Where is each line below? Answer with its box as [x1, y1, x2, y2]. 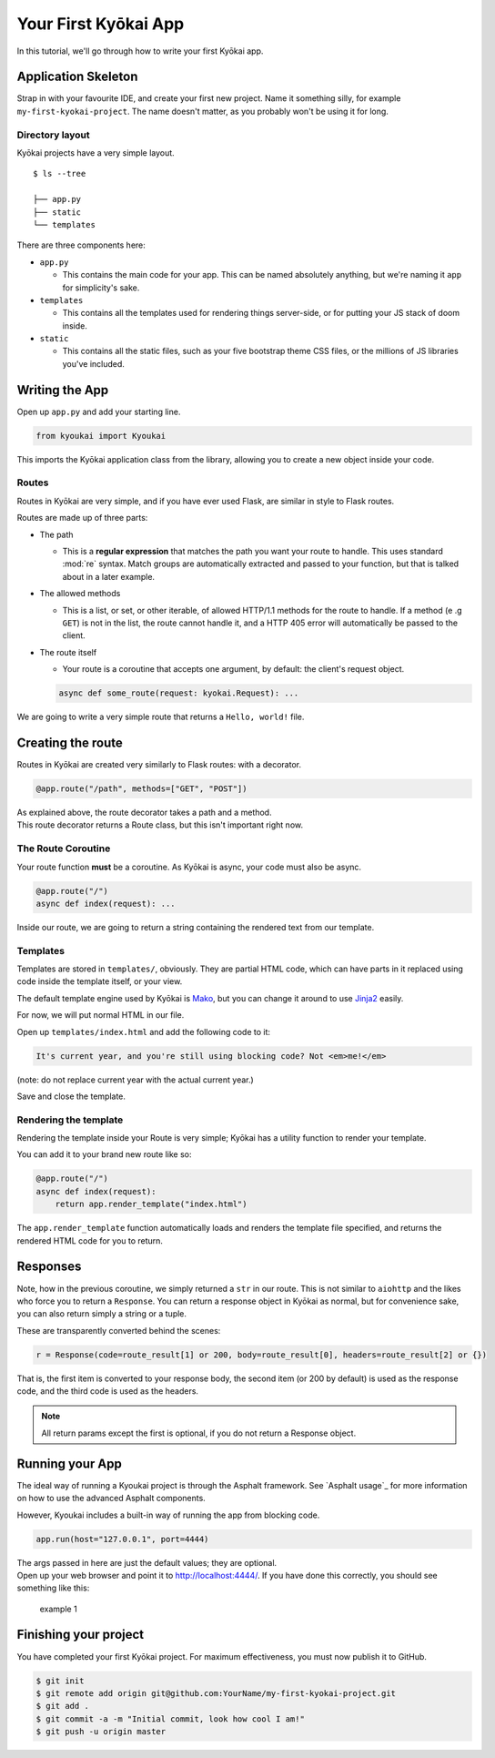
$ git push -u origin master [35, 1726, 167, 1737]
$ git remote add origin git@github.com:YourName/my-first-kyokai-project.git [35, 1688, 396, 1698]
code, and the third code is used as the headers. [16, 1386, 199, 1397]
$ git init [35, 1675, 85, 1686]
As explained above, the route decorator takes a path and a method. [16, 807, 272, 818]
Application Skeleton [16, 69, 138, 85]
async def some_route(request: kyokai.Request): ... [58, 688, 299, 698]
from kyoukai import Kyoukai [35, 431, 167, 441]
